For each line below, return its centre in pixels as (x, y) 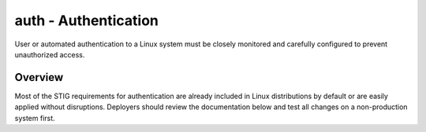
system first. (35, 118)
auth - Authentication (87, 20)
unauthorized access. (50, 54)
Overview (39, 77)
